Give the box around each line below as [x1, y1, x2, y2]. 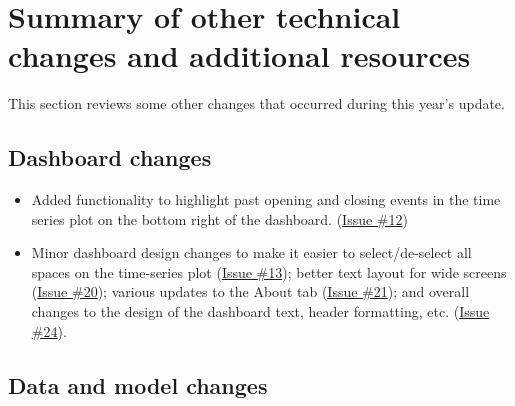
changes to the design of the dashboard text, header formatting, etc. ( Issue [31, 301, 490, 322]
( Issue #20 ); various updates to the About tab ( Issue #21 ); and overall [31, 281, 470, 302]
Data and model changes [8, 369, 268, 400]
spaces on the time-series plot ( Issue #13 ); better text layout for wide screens [31, 261, 507, 282]
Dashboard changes [8, 142, 212, 173]
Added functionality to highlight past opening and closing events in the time [31, 189, 501, 210]
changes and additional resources [8, 35, 471, 76]
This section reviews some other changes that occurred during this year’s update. [8, 93, 505, 114]
